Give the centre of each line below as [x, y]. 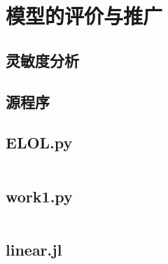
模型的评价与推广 [84, 16]
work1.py [39, 196]
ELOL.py [39, 143]
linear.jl [34, 249]
